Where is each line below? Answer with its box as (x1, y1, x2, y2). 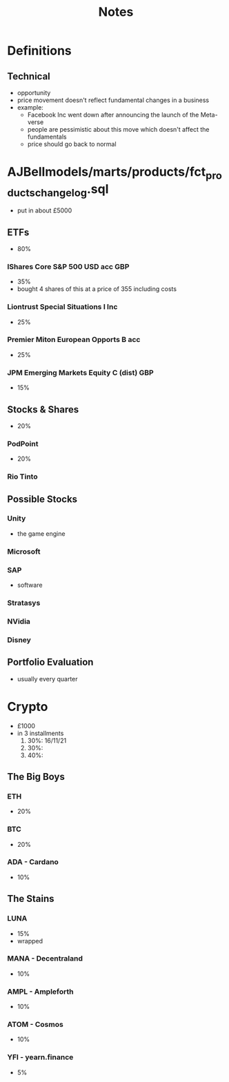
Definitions (7, 43, 72, 59)
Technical (7, 70, 50, 82)
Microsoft (7, 546, 41, 556)
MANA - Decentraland (7, 954, 83, 963)
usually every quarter (17, 674, 78, 683)
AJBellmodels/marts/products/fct (7, 164, 206, 180)
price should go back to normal (27, 140, 117, 148)
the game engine (17, 529, 66, 538)
